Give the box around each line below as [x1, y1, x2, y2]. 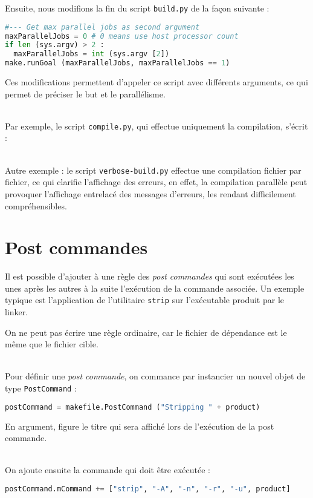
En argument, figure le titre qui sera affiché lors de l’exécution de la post [5, 419, 274, 432]
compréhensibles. [5, 199, 67, 212]
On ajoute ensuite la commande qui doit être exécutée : [5, 464, 210, 476]
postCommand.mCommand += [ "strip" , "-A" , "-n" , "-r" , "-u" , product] [5, 484, 291, 493]
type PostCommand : [5, 382, 77, 395]
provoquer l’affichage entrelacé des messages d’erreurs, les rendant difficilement [5, 187, 296, 200]
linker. [5, 306, 28, 318]
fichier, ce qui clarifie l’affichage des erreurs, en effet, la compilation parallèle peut [5, 175, 308, 188]
